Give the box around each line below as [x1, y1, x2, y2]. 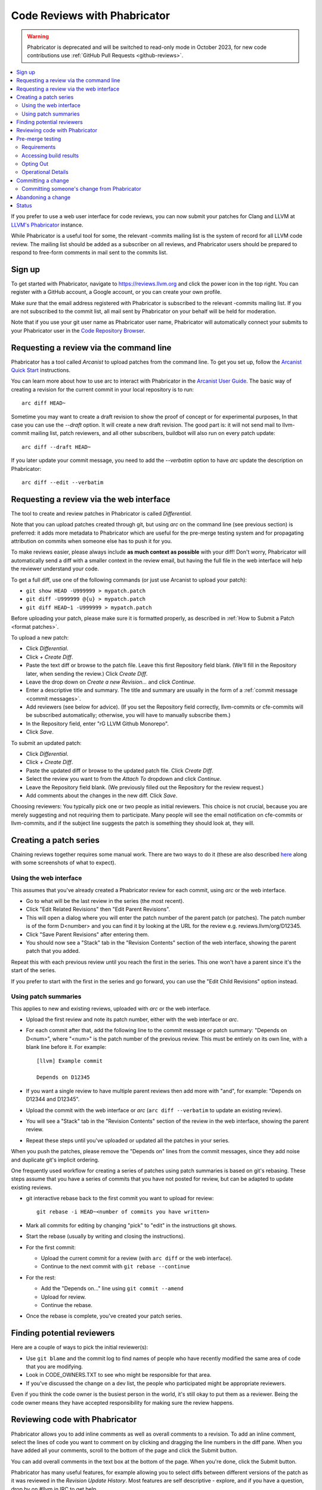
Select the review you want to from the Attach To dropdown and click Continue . [26, 775, 222, 783]
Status [16, 201, 32, 209]
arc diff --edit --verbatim [21, 479, 104, 486]
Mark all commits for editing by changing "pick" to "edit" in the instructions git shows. [26, 1222, 237, 1229]
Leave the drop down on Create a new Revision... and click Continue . [26, 678, 196, 685]
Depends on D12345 [36, 1074, 91, 1081]
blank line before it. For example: [26, 1044, 107, 1051]
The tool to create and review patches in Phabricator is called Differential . [11, 510, 192, 517]
